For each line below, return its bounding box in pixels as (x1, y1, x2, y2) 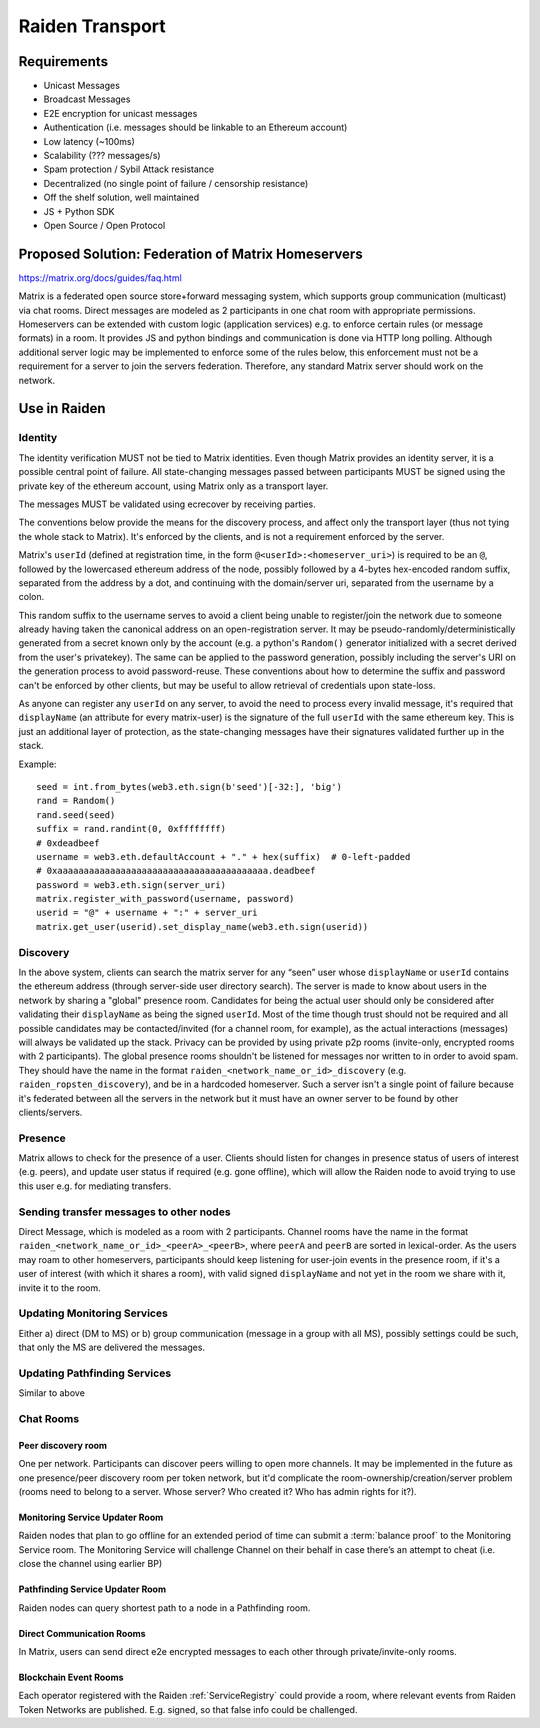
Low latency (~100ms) (43, 135, 135, 147)
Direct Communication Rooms (18, 1627, 146, 1639)
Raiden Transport (18, 15, 167, 37)
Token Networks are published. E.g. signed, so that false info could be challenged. (18, 1703, 358, 1715)
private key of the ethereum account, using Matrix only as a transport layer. (18, 480, 329, 492)
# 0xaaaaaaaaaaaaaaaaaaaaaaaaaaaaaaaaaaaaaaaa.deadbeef (36, 865, 316, 877)
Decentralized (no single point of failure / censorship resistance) (43, 177, 309, 189)
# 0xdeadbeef (36, 837, 100, 849)
